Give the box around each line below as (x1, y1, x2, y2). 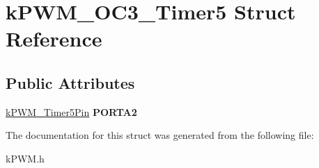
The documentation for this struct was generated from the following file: (6, 128, 314, 142)
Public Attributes (6, 72, 135, 93)
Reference (6, 24, 102, 53)
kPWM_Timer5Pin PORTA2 (6, 104, 137, 119)
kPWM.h (6, 151, 45, 165)
